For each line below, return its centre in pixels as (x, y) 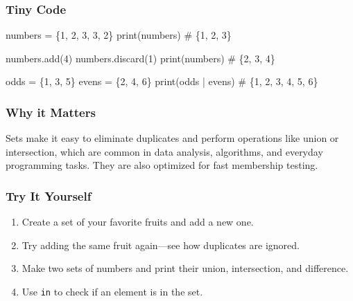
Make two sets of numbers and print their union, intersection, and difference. (185, 268)
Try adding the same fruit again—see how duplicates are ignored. (161, 245)
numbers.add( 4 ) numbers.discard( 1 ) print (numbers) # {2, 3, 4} (140, 58)
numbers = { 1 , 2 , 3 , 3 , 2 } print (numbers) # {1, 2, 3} (119, 35)
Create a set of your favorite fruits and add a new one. (138, 222)
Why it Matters (51, 112)
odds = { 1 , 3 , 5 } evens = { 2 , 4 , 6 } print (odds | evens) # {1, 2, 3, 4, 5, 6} (162, 81)
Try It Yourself (49, 195)
